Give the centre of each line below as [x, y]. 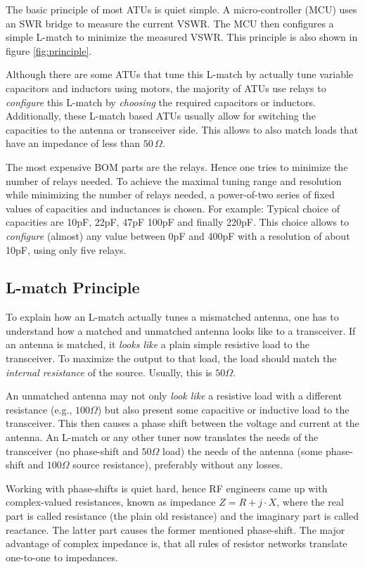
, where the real [310, 502]
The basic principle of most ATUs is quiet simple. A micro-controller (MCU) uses [181, 9]
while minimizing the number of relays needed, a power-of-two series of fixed [170, 194]
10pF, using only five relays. [66, 249]
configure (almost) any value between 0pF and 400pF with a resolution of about [178, 235]
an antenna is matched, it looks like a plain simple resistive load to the [158, 344]
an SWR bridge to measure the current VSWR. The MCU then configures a [170, 23]
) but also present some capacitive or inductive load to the [223, 409]
